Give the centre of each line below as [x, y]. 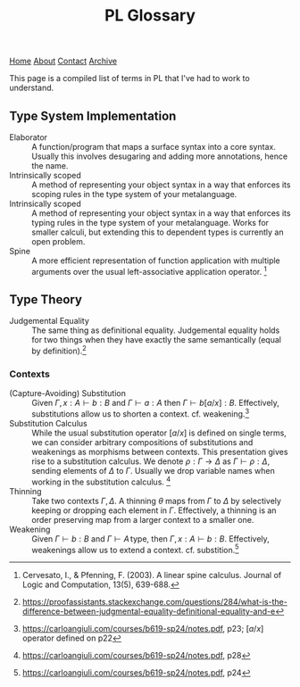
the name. [50, 166]
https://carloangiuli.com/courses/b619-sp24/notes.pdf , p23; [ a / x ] [143, 629]
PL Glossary [150, 16]
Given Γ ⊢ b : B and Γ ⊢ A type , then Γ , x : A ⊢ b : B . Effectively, [150, 538]
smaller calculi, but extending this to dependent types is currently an [158, 232]
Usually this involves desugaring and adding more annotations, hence [160, 156]
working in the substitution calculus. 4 [101, 481]
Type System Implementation [93, 116]
